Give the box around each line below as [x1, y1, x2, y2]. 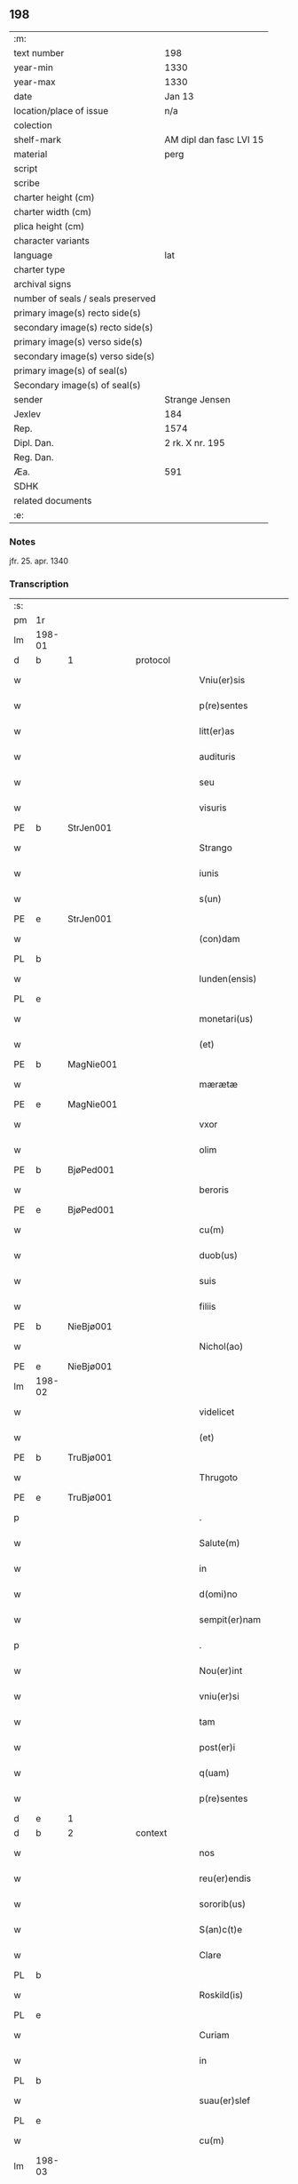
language [13, 249, 53, 261]
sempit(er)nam [199, 1614, 262, 1626]
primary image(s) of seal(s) [13, 364, 129, 377]
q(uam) [199, 1767, 231, 1780]
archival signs [13, 277, 72, 290]
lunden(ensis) [199, 973, 257, 985]
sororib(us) [199, 1898, 247, 1910]
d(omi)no [199, 1588, 238, 1600]
